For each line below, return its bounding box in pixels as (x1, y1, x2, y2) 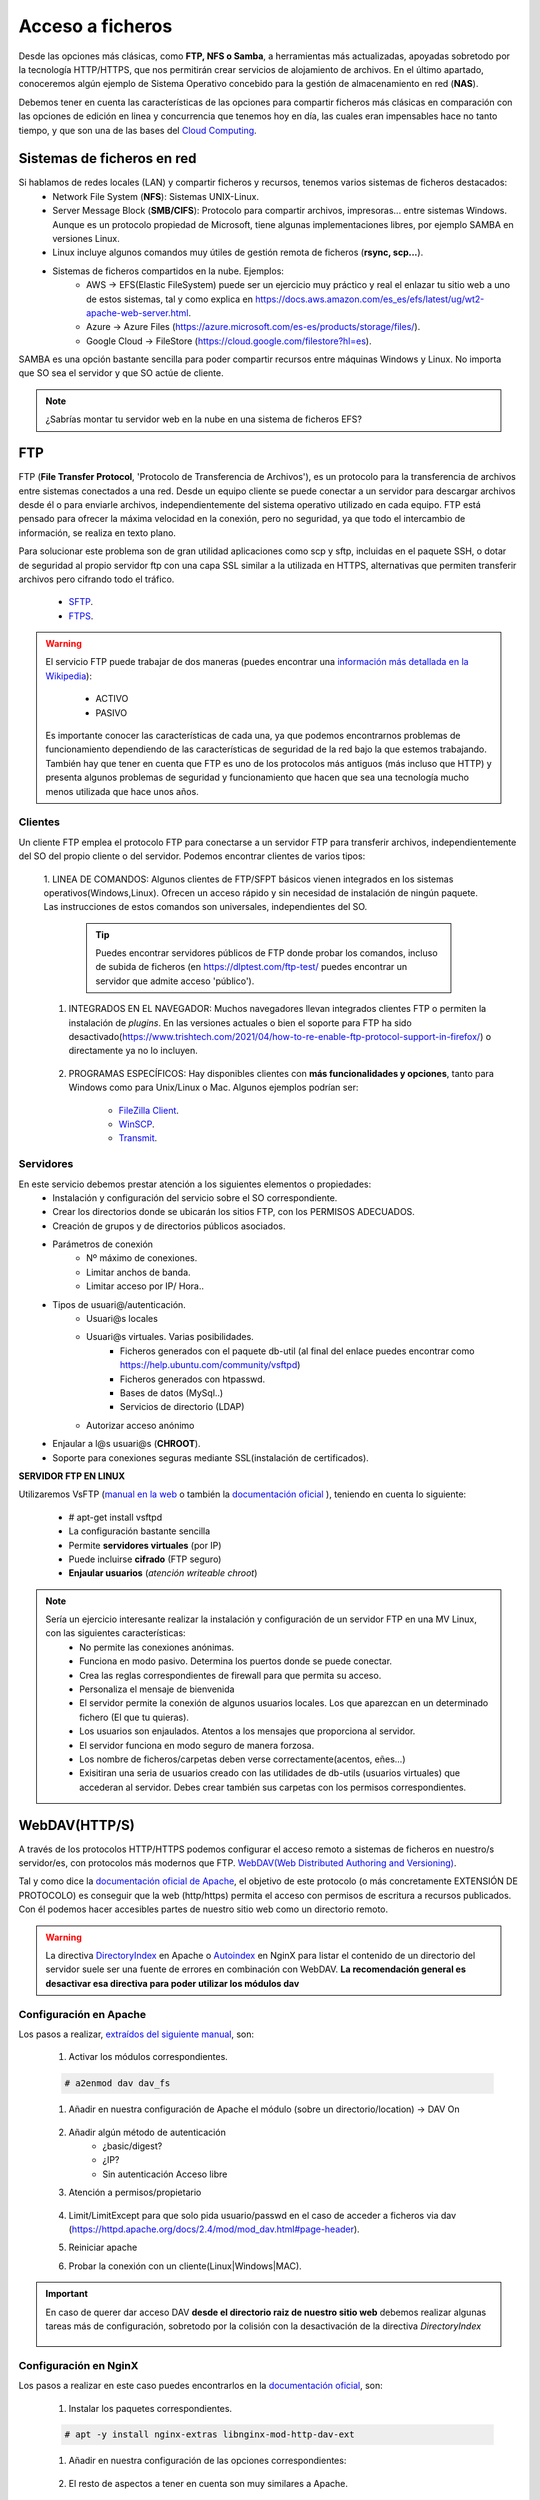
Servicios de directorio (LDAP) (120, 1401, 245, 1413)
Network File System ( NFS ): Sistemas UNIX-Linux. (52, 190, 260, 202)
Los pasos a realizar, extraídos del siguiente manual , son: (18, 2028, 255, 2040)
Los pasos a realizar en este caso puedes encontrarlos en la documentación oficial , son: (18, 2380, 384, 2392)
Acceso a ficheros (18, 15, 173, 37)
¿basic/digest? (102, 2140, 163, 2152)
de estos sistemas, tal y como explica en (86, 293, 254, 305)
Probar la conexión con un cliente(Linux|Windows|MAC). (68, 2260, 302, 2272)
